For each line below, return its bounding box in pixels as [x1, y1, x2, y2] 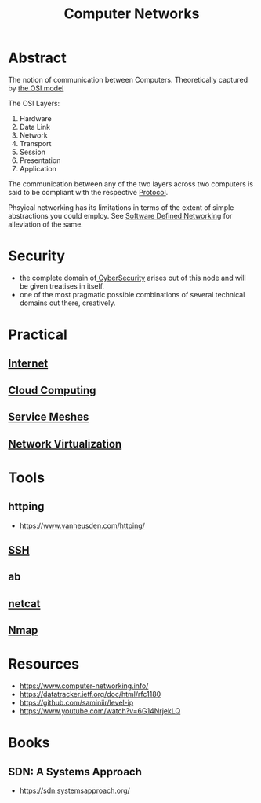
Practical [8, 326, 68, 344]
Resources [8, 655, 80, 673]
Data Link [19, 122, 51, 131]
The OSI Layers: [8, 98, 60, 108]
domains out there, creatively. [19, 298, 116, 308]
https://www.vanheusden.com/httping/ [19, 521, 145, 530]
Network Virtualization [8, 437, 122, 451]
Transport [19, 138, 52, 148]
